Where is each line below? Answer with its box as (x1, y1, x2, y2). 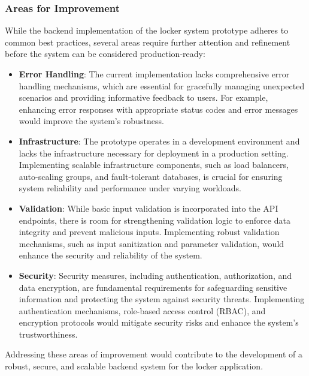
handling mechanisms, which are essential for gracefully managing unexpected (19, 79, 305, 92)
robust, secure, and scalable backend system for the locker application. (5, 360, 263, 372)
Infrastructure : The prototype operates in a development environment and (19, 134, 300, 147)
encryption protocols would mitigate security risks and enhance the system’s (19, 316, 299, 329)
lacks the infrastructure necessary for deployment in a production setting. (19, 146, 289, 159)
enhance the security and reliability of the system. (19, 249, 202, 261)
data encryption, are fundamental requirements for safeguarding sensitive (19, 281, 287, 293)
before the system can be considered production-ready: (5, 47, 205, 60)
